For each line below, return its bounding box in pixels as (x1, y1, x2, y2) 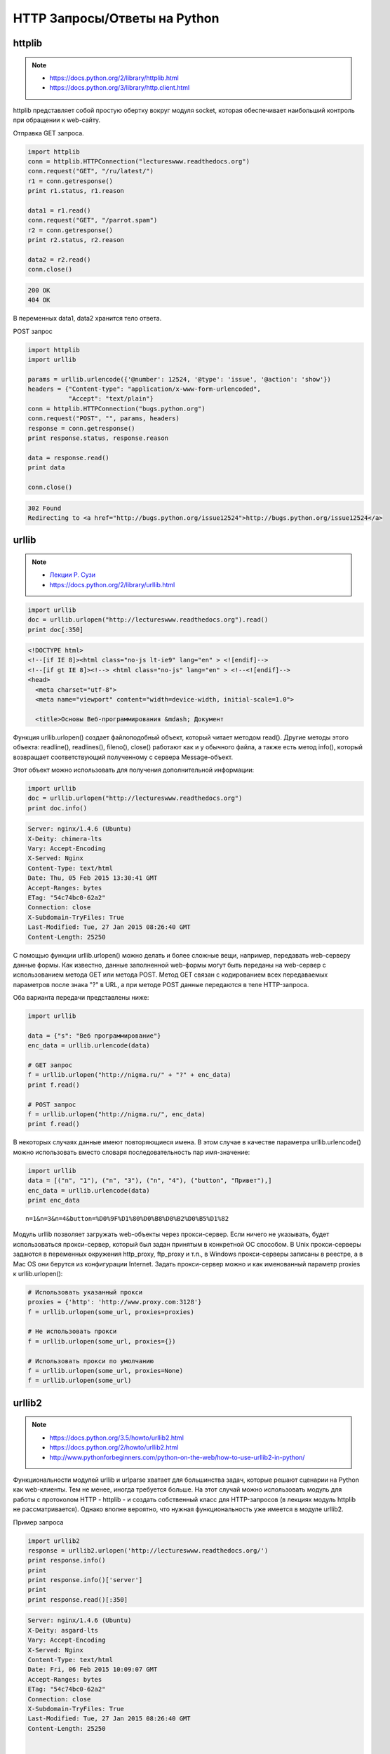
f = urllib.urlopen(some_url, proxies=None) (27, 1367, 184, 1375)
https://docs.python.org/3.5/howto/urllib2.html (49, 1433, 184, 1442)
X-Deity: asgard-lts (27, 1626, 98, 1634)
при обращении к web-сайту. (13, 116, 101, 124)
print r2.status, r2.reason (27, 236, 124, 244)
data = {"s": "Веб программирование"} (27, 1031, 161, 1040)
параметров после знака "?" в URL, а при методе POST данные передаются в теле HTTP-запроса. (13, 980, 309, 989)
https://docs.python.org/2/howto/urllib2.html (49, 1443, 179, 1452)
